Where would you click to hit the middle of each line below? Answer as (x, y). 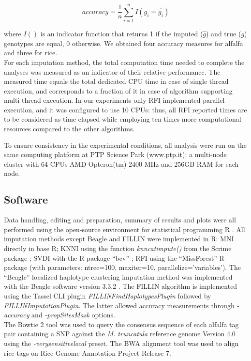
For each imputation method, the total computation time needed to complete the (124, 62)
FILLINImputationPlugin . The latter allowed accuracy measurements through (119, 305)
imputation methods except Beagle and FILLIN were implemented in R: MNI (119, 239)
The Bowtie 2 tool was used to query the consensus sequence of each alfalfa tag (121, 324)
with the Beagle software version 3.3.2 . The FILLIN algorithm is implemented (121, 286)
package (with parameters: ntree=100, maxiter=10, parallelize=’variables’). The (122, 267)
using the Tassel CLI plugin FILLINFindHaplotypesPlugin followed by (108, 295)
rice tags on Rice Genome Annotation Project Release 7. (88, 353)
